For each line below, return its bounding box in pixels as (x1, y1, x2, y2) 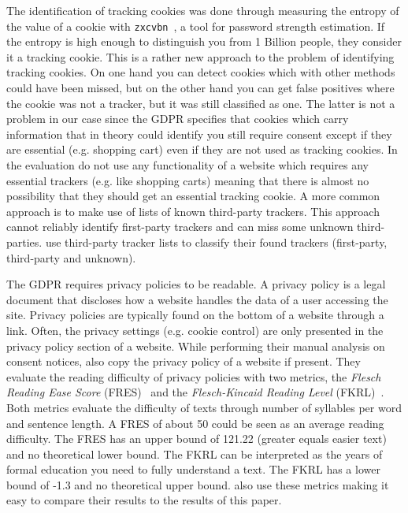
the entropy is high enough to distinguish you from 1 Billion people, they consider (6, 33, 402, 50)
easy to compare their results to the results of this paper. (6, 492, 282, 508)
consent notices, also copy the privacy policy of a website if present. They (6, 353, 361, 370)
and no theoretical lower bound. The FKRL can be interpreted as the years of (6, 445, 383, 462)
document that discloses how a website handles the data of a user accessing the (6, 291, 388, 307)
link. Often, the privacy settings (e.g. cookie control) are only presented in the (6, 322, 384, 338)
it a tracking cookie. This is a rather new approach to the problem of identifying (6, 48, 395, 65)
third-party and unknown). (6, 249, 136, 266)
